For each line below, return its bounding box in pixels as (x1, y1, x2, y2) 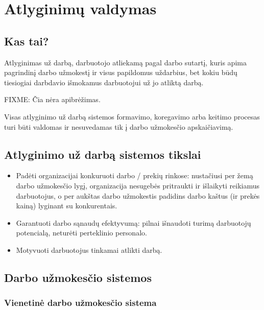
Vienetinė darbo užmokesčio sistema (4, 296, 157, 309)
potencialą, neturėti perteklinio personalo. (16, 227, 147, 238)
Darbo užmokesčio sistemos (4, 269, 152, 285)
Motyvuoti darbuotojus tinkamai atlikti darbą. (16, 244, 162, 255)
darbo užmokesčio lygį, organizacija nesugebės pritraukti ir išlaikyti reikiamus (16, 180, 260, 190)
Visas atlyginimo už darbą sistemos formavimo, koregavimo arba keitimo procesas (4, 111, 260, 122)
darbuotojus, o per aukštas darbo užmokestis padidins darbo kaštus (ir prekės (16, 190, 260, 201)
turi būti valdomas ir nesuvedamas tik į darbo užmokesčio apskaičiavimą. (4, 121, 233, 132)
